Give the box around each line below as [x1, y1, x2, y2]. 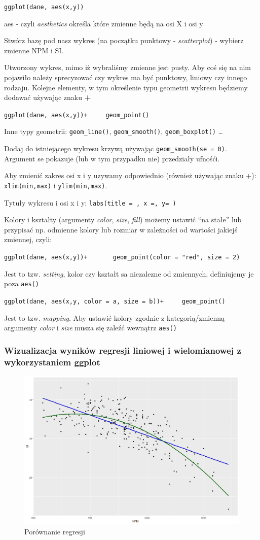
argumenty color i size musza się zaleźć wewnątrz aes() [4, 322, 177, 333]
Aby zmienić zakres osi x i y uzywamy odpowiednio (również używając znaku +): [4, 170, 256, 181]
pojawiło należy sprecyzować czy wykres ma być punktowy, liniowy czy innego [4, 72, 247, 83]
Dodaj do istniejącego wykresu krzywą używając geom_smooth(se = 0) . [4, 143, 227, 154]
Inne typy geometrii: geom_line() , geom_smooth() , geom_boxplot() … [4, 126, 223, 137]
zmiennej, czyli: [4, 234, 52, 245]
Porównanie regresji [24, 526, 85, 536]
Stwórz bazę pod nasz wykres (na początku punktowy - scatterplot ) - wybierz [4, 35, 244, 46]
